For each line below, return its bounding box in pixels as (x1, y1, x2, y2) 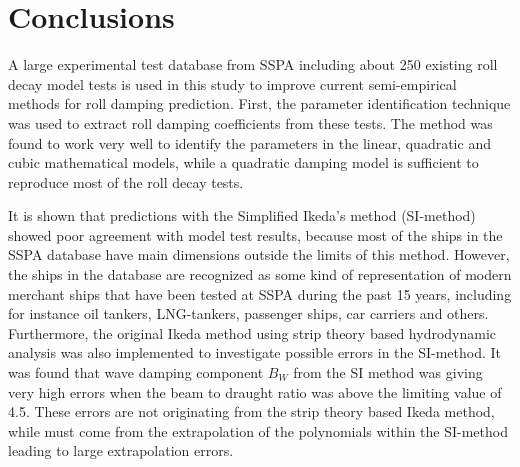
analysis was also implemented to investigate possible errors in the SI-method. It (8, 342, 502, 363)
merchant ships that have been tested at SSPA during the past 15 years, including (8, 283, 512, 304)
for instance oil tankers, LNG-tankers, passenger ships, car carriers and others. (8, 303, 489, 324)
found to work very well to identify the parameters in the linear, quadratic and (8, 132, 491, 153)
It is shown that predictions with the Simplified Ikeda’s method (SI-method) (8, 205, 476, 226)
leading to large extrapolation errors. (8, 440, 234, 461)
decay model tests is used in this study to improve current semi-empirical (8, 73, 457, 94)
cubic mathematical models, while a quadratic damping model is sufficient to (8, 152, 479, 173)
